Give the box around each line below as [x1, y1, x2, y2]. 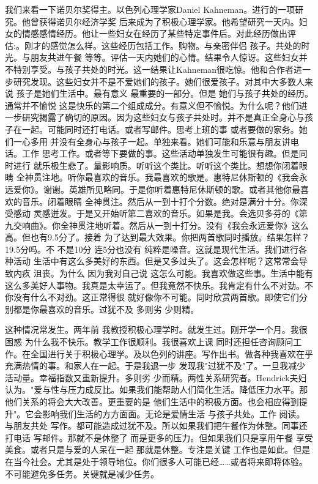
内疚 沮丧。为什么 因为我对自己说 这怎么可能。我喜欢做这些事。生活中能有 [13, 267, 313, 280]
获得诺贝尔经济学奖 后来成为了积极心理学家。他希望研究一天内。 [39, 15, 299, 28]
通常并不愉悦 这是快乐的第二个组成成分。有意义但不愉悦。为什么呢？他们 [5, 99, 299, 111]
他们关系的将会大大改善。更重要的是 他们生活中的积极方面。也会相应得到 [5, 395, 299, 408]
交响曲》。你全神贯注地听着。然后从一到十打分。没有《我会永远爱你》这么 [13, 218, 309, 231]
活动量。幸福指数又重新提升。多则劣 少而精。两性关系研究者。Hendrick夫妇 [5, 371, 307, 384]
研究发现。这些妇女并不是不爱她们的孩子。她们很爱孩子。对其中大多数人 [13, 75, 305, 87]
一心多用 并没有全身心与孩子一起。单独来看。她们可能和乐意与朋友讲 [13, 135, 290, 147]
